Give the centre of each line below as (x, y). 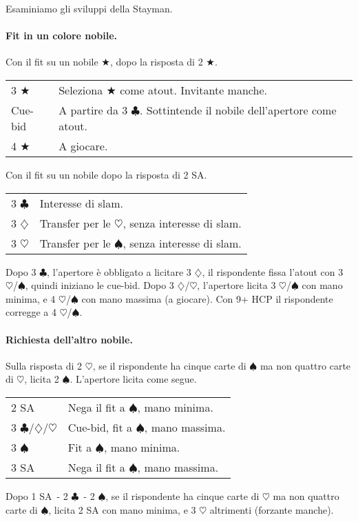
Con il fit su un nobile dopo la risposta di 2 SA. (106, 174)
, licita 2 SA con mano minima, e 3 (122, 509)
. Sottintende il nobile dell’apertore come (238, 110)
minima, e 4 (31, 298)
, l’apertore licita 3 (236, 285)
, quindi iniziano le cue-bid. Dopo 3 (99, 285)
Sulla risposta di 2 (44, 365)
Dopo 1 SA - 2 (37, 495)
